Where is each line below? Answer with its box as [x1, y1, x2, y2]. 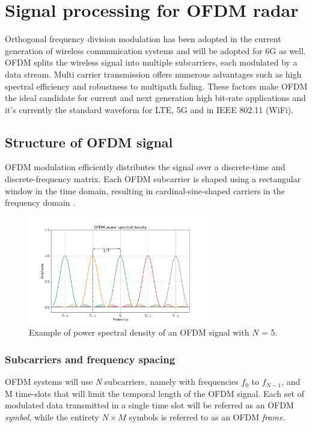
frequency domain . [5, 196, 76, 209]
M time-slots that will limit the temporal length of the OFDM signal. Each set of [5, 387, 304, 399]
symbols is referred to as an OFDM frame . [129, 411, 286, 423]
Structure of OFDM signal [5, 132, 173, 151]
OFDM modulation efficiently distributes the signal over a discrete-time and [5, 161, 286, 173]
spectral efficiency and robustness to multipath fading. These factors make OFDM [5, 79, 308, 92]
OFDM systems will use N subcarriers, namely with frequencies [5, 375, 239, 388]
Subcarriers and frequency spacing [5, 351, 176, 366]
